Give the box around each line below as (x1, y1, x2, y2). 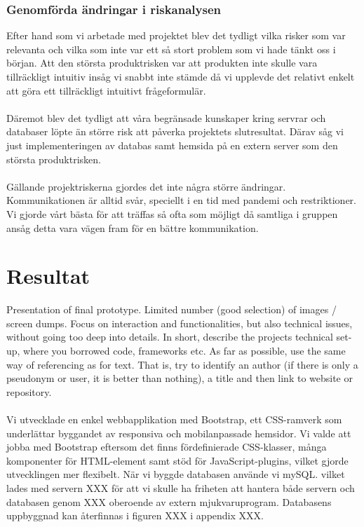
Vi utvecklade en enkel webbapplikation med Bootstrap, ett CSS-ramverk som (6, 412, 342, 426)
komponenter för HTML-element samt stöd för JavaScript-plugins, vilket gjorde (6, 453, 349, 467)
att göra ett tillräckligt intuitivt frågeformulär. (6, 83, 206, 97)
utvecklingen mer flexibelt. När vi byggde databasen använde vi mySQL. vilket (6, 467, 345, 481)
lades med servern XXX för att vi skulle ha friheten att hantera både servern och (6, 480, 355, 495)
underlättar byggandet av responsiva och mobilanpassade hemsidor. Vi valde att (6, 425, 351, 440)
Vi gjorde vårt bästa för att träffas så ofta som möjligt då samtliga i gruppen (6, 206, 338, 221)
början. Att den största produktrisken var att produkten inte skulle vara (6, 55, 318, 70)
